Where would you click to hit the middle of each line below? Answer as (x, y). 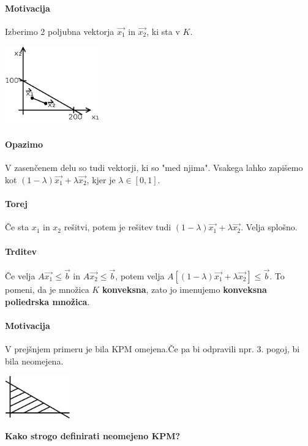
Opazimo (24, 144)
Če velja (20, 275)
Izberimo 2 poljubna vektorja (60, 31)
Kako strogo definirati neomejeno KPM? (93, 435)
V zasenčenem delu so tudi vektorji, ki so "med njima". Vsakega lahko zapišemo (154, 168)
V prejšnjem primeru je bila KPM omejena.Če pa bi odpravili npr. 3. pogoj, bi (152, 348)
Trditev (21, 251)
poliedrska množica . (47, 301)
